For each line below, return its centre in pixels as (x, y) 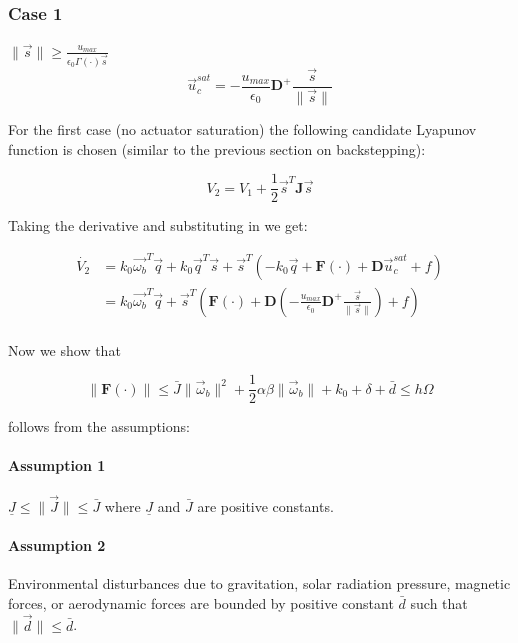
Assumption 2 (57, 545)
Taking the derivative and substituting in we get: (158, 225)
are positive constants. (265, 505)
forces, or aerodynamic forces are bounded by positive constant (201, 602)
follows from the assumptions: (99, 426)
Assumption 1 (57, 465)
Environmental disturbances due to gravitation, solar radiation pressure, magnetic (259, 583)
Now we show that (64, 349)
